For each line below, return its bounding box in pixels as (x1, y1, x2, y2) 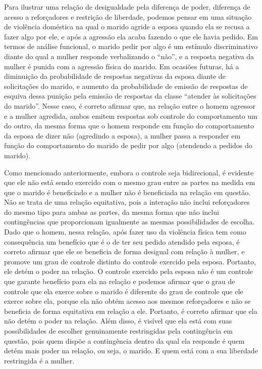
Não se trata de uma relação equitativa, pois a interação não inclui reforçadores (4, 197, 250, 207)
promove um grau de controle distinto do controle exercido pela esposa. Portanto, (4, 256, 256, 266)
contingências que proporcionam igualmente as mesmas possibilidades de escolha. (4, 216, 255, 227)
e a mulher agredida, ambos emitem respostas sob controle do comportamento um (4, 110, 257, 121)
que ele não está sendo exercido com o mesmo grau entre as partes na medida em (4, 177, 255, 188)
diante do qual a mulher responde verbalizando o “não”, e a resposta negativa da (4, 51, 254, 61)
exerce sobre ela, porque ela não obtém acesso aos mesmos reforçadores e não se (4, 296, 251, 306)
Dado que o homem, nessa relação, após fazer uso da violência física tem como (4, 226, 246, 237)
